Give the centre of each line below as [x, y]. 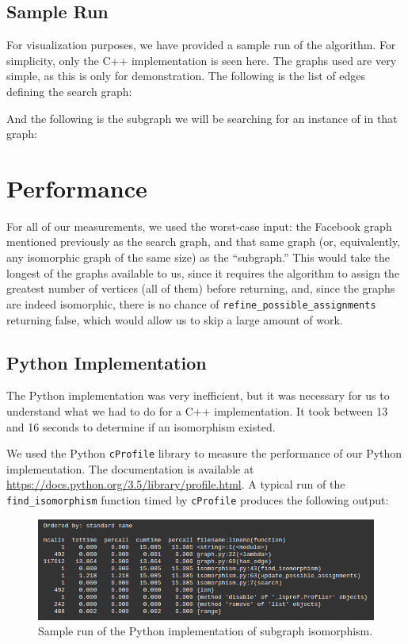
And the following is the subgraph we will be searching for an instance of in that [202, 118]
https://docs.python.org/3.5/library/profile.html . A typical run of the [176, 484]
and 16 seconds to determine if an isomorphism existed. [141, 426]
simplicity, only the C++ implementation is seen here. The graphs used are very [202, 60]
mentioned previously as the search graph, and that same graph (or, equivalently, [204, 241]
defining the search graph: [69, 91]
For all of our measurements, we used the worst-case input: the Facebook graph [199, 226]
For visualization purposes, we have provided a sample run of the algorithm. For [201, 45]
